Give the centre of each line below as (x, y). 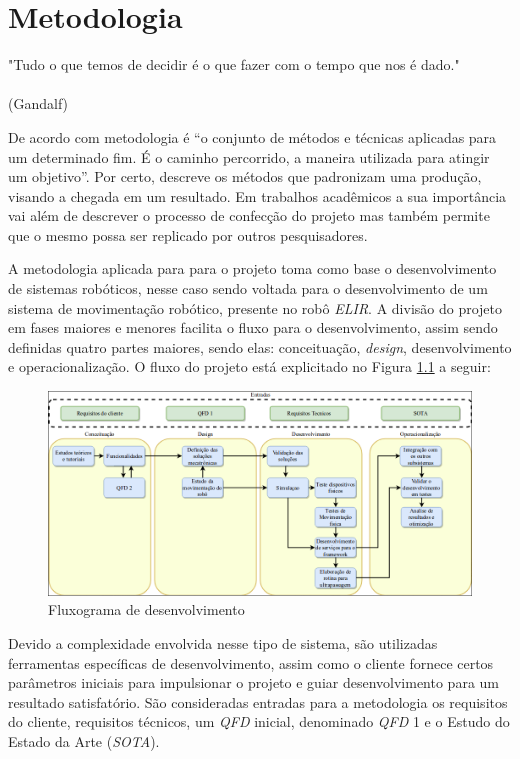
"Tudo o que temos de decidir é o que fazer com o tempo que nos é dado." (234, 64)
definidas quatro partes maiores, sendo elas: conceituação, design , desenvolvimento (260, 346)
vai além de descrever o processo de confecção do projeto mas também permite (249, 215)
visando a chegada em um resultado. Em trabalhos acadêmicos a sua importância (257, 195)
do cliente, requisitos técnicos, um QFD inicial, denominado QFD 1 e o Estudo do (259, 721)
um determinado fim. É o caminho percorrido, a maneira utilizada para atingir (249, 156)
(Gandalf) (38, 103)
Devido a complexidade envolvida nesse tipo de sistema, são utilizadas (223, 643)
